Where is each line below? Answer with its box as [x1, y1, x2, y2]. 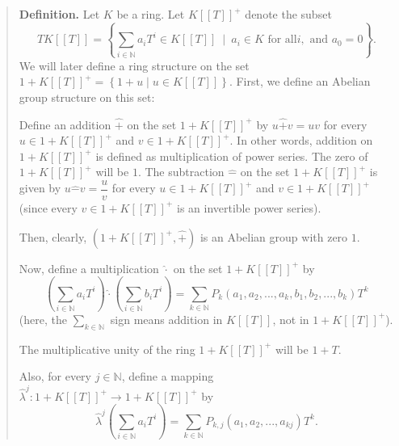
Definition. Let [19, 6, 100, 22]
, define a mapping [121, 368, 214, 385]
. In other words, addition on [229, 132, 373, 149]
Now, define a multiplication [19, 259, 159, 276]
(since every [19, 199, 78, 216]
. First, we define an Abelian [229, 73, 371, 90]
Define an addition [19, 116, 111, 133]
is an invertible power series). [176, 199, 321, 216]
